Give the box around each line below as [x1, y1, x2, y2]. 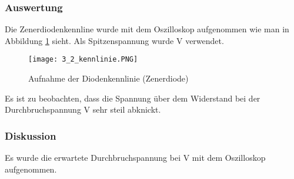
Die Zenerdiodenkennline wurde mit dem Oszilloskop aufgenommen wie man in [5, 23, 289, 35]
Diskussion [5, 128, 56, 143]
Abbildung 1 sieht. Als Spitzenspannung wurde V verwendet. [5, 34, 224, 46]
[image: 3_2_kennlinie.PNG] [28, 55, 138, 64]
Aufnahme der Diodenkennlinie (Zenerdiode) [28, 72, 189, 85]
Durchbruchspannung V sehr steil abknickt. [5, 103, 161, 116]
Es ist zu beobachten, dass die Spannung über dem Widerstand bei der [5, 92, 260, 104]
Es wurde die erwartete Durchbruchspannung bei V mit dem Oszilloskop [5, 151, 266, 164]
